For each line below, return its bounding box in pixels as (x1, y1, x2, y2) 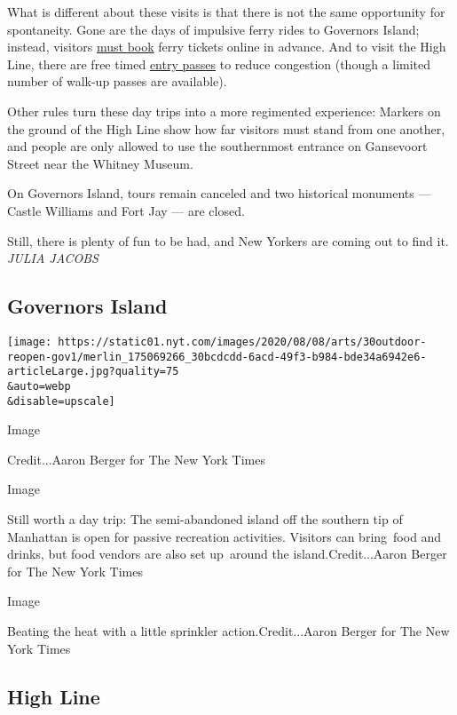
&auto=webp (7, 379, 71, 393)
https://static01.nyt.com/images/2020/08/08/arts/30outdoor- (58, 335, 427, 348)
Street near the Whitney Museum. (7, 154, 193, 172)
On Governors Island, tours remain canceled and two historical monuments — (7, 184, 431, 203)
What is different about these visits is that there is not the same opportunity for (7, 3, 445, 20)
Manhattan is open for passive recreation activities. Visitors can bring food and (7, 527, 442, 545)
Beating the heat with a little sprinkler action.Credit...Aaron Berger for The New (7, 621, 450, 640)
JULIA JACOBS (7, 249, 98, 267)
